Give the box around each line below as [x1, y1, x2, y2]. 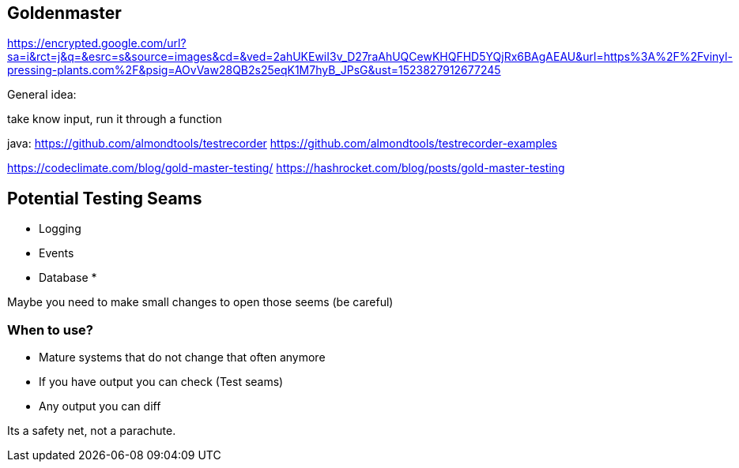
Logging [39, 222, 81, 236]
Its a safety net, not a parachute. [7, 424, 176, 438]
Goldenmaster [7, 3, 122, 23]
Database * [39, 271, 97, 285]
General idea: [7, 88, 77, 102]
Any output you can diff [39, 399, 161, 414]
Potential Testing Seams [7, 188, 202, 208]
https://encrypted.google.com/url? [7, 36, 187, 51]
